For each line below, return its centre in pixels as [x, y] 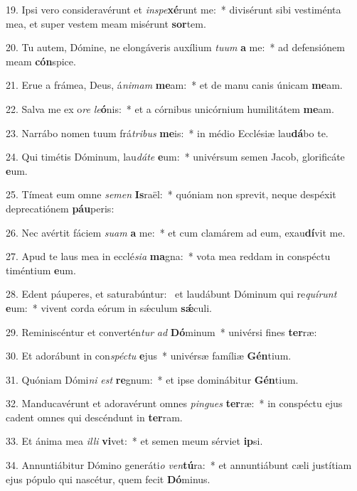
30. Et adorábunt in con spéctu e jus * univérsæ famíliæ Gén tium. [149, 356]
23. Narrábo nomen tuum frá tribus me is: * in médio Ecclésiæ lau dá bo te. [167, 133]
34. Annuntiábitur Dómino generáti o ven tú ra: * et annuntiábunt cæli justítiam [179, 465]
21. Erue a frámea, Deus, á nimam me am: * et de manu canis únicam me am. [174, 85]
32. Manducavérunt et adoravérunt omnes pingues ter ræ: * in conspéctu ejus [174, 403]
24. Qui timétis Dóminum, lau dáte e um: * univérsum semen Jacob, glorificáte [175, 157]
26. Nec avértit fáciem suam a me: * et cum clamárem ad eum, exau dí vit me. [176, 232]
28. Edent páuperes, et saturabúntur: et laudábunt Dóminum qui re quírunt [171, 294]
